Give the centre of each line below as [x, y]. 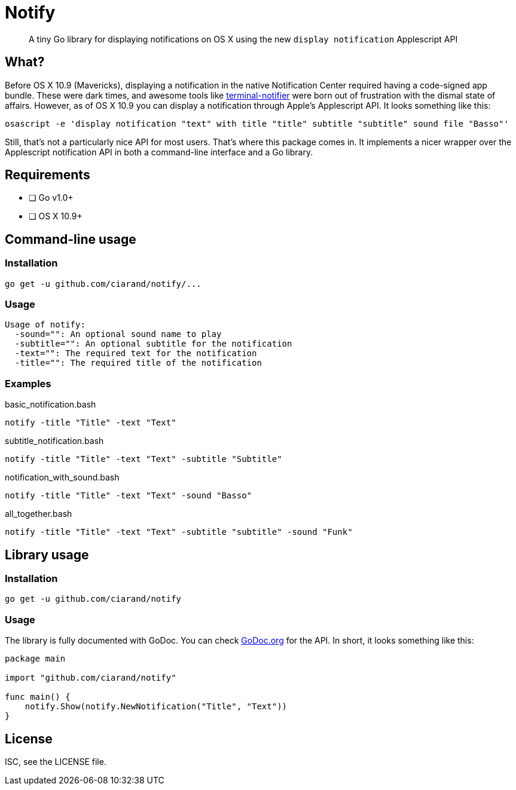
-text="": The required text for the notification [136, 353]
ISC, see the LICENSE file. [56, 761]
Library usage [47, 555]
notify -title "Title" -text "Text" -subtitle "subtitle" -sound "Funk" [179, 532]
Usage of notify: [45, 325]
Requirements [48, 175]
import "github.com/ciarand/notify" [91, 678]
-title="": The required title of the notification [138, 363]
